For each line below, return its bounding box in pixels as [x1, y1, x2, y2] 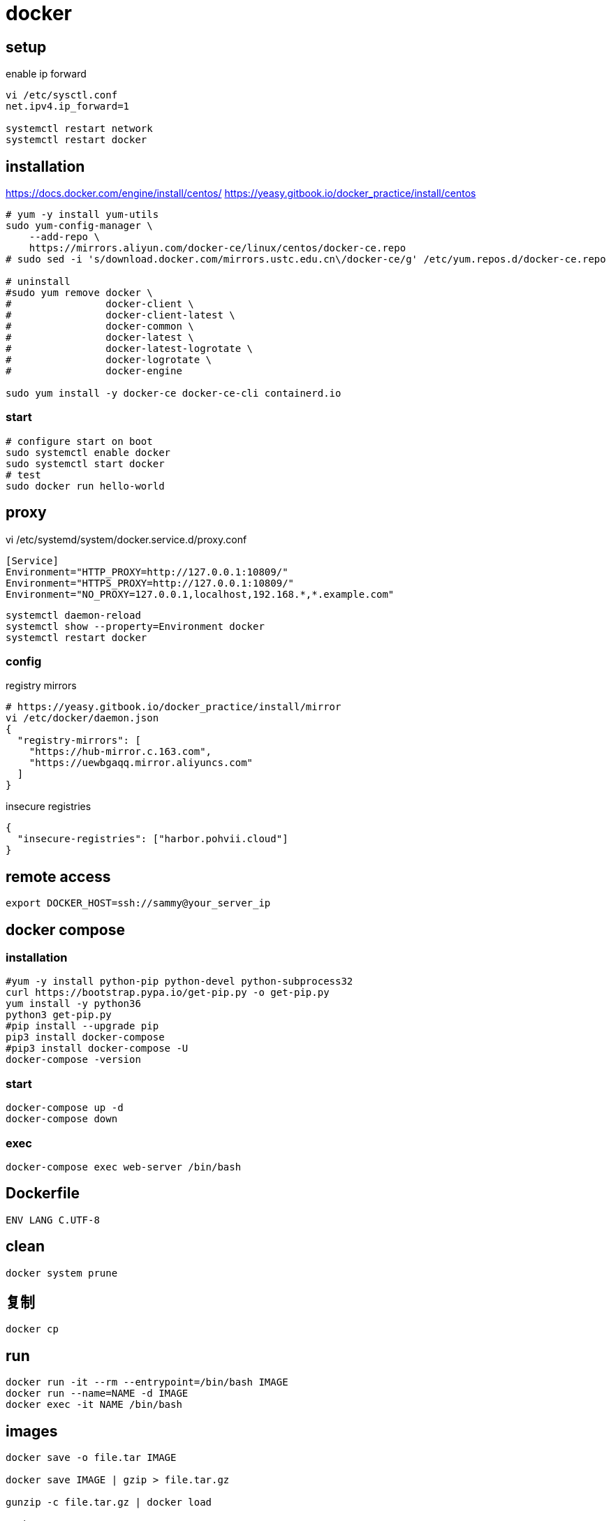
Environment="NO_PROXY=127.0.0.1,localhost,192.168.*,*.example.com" [6, 588, 395, 600]
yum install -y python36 [6, 998, 141, 1010]
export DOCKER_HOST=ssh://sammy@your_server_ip [6, 897, 271, 909]
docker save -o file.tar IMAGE [6, 1452, 177, 1464]
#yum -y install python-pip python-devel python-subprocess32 [6, 976, 353, 987]
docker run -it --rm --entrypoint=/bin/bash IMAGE [6, 1376, 288, 1388]
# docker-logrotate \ [6, 354, 212, 366]
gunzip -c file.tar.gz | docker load [6, 1497, 212, 1508]
